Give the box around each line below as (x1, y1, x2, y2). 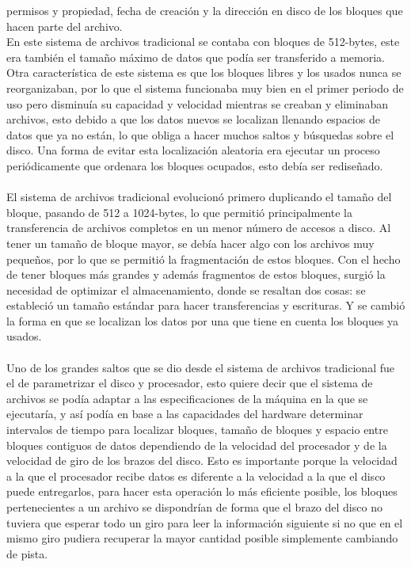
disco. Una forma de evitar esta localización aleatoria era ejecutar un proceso (6, 142, 380, 158)
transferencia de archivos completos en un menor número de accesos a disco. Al (6, 219, 391, 236)
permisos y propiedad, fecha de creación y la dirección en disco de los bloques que (6, 2, 403, 18)
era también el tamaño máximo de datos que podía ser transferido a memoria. (6, 48, 385, 65)
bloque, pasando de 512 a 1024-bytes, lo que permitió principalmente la (6, 204, 352, 220)
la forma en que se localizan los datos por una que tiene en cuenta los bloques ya (6, 312, 399, 329)
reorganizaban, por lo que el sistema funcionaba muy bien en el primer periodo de (6, 79, 404, 96)
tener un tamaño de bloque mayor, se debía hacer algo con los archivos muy (6, 234, 375, 251)
